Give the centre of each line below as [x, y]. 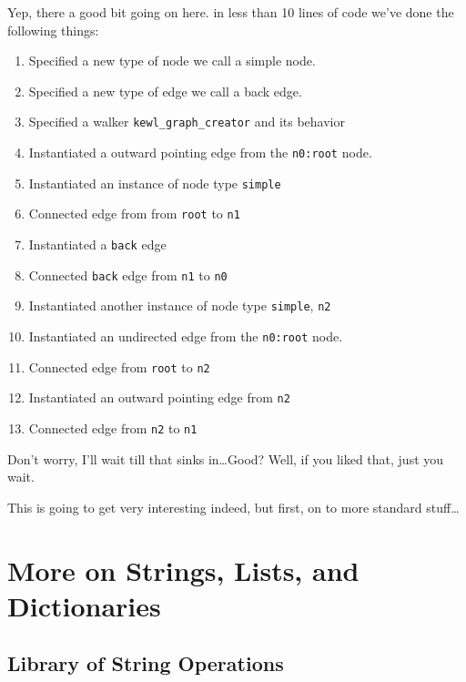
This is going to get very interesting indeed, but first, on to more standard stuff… [233, 507]
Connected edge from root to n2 [119, 366]
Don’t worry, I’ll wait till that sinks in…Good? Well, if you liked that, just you [226, 458]
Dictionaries [84, 605]
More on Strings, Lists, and [183, 570]
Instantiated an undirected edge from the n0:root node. [186, 336]
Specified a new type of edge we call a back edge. [165, 91]
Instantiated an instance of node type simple [155, 183]
